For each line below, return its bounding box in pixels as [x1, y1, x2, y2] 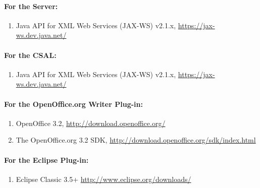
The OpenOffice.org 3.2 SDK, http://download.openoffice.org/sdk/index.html [16, 135, 256, 145]
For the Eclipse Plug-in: [4, 154, 89, 165]
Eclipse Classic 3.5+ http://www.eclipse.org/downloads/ [16, 173, 191, 184]
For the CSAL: [4, 49, 57, 60]
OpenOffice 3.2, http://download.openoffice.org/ [16, 117, 166, 128]
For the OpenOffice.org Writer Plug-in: [4, 98, 143, 109]
